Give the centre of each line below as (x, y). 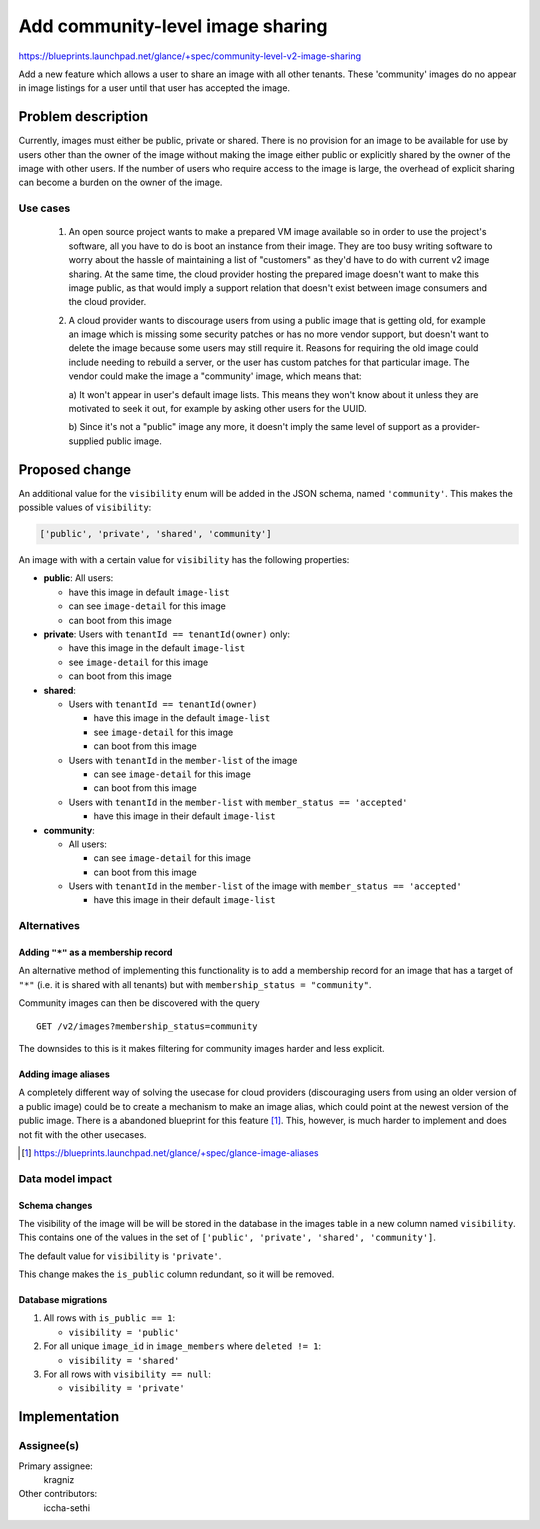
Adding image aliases (64, 1074)
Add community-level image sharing (173, 26)
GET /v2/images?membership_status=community (147, 1026)
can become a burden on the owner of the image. (120, 182)
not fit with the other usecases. (82, 1134)
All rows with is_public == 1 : (109, 1318)
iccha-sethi (66, 1507)
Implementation (69, 1416)
